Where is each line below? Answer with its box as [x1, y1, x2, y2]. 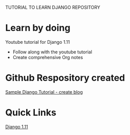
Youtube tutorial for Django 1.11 [5, 39, 70, 45]
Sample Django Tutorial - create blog [5, 89, 83, 95]
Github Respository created [5, 72, 125, 84]
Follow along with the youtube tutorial [12, 48, 92, 55]
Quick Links [5, 107, 56, 119]
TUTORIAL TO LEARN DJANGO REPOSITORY [5, 5, 101, 10]
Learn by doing [5, 22, 71, 34]
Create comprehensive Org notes [12, 54, 83, 60]
